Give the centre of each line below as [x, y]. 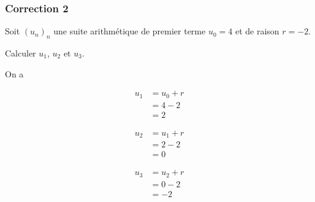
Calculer [21, 53]
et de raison [257, 31]
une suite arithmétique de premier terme [130, 31]
